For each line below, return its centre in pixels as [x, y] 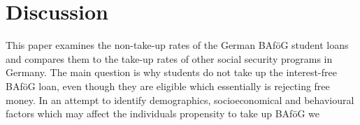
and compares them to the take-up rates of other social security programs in [169, 58]
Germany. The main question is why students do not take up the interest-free [171, 72]
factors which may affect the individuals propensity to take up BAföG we [163, 113]
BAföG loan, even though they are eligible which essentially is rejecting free [168, 86]
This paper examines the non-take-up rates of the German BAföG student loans [177, 45]
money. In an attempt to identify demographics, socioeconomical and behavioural [180, 100]
